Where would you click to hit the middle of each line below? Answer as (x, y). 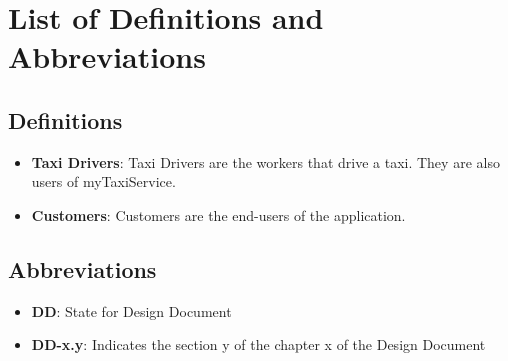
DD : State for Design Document (131, 310)
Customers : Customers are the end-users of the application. (218, 214)
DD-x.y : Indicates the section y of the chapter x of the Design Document (258, 344)
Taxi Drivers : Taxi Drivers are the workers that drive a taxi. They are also (265, 161)
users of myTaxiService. (103, 181)
